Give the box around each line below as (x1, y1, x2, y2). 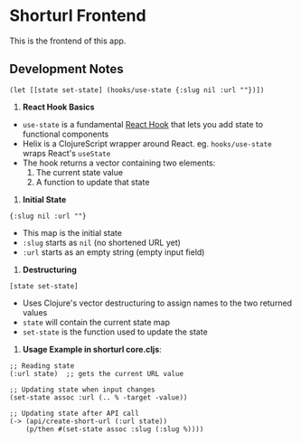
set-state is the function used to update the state (22, 326, 208, 337)
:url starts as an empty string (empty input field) (22, 246, 205, 258)
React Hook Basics (22, 101, 95, 112)
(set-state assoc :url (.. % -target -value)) (9, 392, 188, 402)
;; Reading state (9, 361, 75, 371)
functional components (22, 128, 109, 139)
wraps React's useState (22, 147, 111, 158)
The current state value (35, 166, 124, 177)
